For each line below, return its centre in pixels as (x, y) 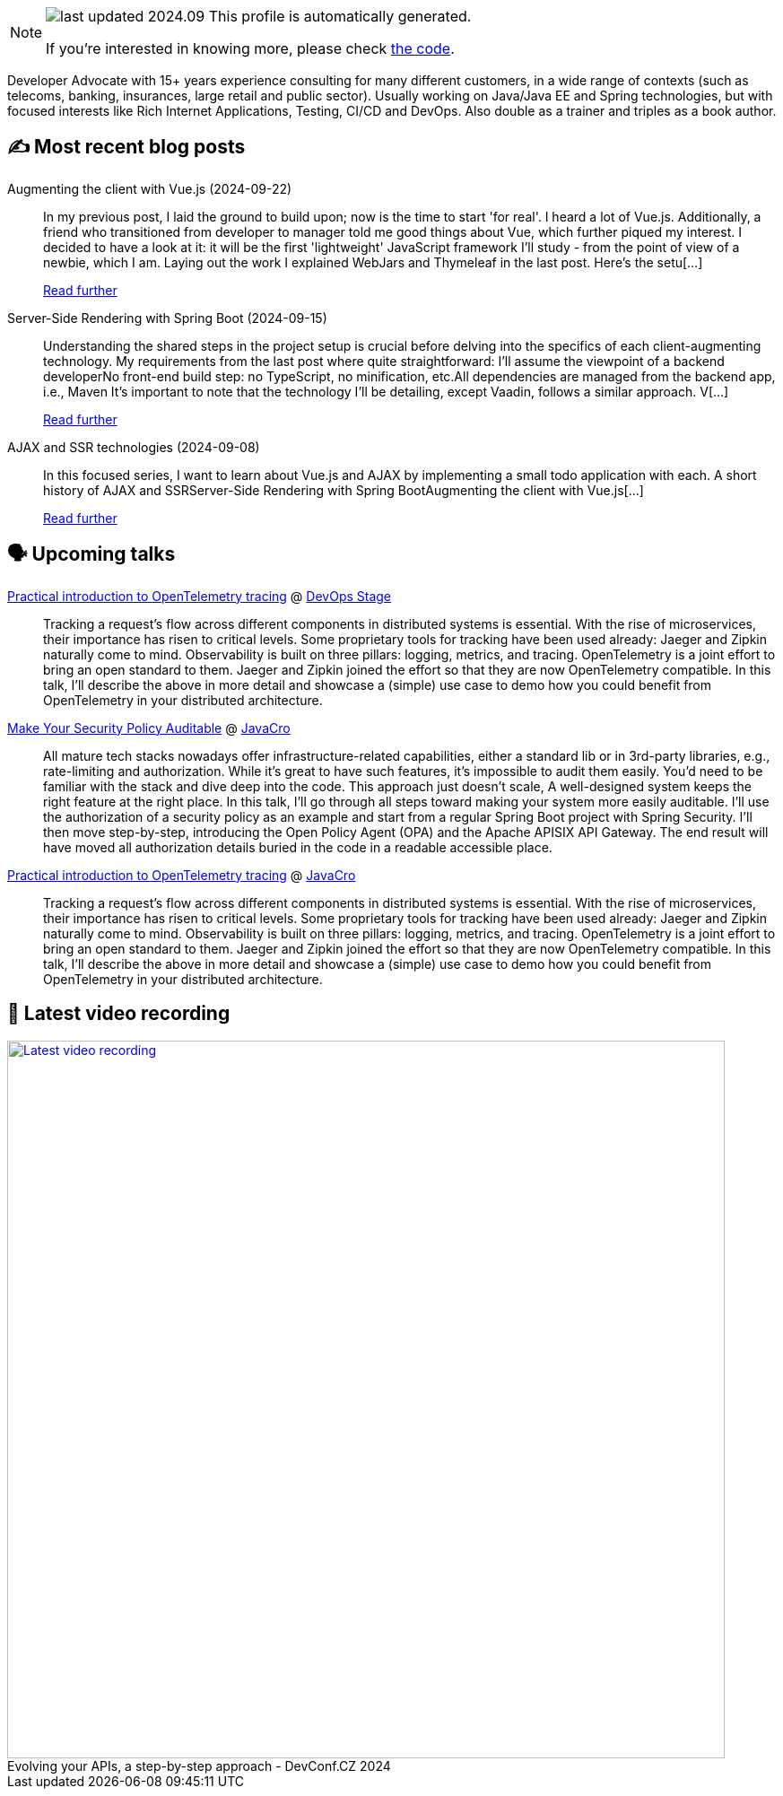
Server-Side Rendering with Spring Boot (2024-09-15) (167, 318)
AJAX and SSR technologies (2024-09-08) (134, 447)
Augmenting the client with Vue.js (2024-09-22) (150, 188)
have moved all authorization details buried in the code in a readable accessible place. (298, 847)
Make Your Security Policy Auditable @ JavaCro (149, 728)
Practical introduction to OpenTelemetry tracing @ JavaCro (182, 875)
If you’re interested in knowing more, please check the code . (250, 48)
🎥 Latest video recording (119, 1014)
